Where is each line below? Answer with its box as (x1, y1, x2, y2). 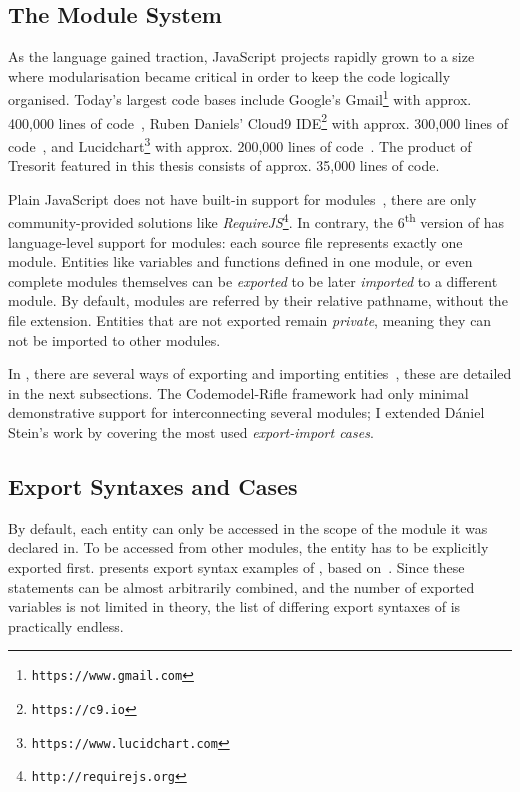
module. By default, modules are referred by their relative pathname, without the (8, 290, 508, 311)
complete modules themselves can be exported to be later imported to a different (8, 270, 498, 291)
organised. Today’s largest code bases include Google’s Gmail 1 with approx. (8, 86, 472, 110)
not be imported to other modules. (8, 329, 221, 350)
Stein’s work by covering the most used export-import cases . (8, 421, 374, 442)
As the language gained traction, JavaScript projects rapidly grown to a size (8, 46, 475, 67)
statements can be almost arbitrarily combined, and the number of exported (8, 576, 475, 597)
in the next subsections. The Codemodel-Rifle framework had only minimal (8, 382, 469, 403)
